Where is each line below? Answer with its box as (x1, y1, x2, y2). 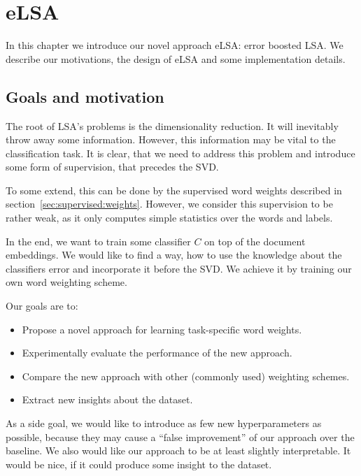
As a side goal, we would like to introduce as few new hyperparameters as (6, 416, 322, 431)
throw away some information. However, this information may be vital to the (6, 132, 336, 147)
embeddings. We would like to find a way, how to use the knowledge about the (6, 247, 342, 262)
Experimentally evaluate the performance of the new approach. (22, 345, 292, 360)
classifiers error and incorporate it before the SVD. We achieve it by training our (6, 261, 352, 275)
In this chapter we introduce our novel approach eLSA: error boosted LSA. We (6, 38, 344, 52)
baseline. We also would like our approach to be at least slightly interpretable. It (6, 443, 351, 458)
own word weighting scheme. (6, 275, 127, 289)
